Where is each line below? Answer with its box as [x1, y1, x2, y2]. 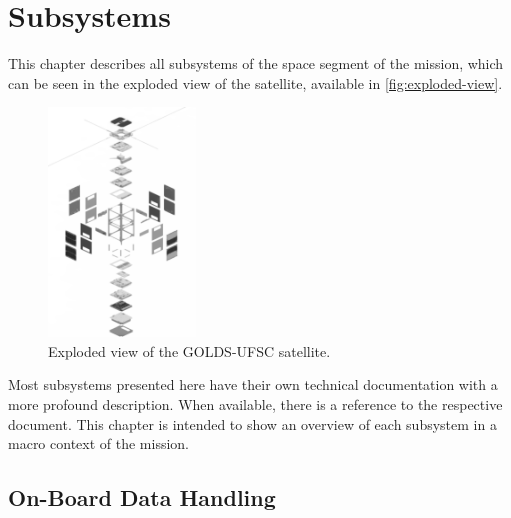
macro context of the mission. [8, 433, 190, 454]
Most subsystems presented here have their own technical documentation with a [8, 374, 498, 395]
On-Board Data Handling [8, 482, 276, 513]
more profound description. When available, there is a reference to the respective [8, 393, 503, 414]
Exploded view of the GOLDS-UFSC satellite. [48, 340, 331, 361]
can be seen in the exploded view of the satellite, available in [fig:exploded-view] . [8, 72, 503, 93]
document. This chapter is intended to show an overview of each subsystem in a [8, 413, 497, 434]
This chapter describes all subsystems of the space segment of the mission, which [8, 53, 504, 74]
